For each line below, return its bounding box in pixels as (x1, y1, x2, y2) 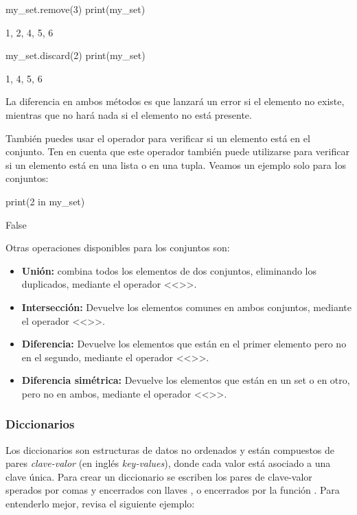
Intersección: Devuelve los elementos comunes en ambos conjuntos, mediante (21, 299, 352, 314)
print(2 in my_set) (5, 194, 85, 208)
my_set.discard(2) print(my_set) (5, 48, 146, 62)
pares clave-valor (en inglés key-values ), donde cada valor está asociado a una (5, 456, 331, 470)
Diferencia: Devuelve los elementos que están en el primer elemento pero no (21, 336, 347, 351)
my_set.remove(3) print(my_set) (5, 2, 146, 16)
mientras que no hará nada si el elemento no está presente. (5, 107, 252, 122)
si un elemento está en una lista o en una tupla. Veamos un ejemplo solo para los (5, 157, 346, 172)
